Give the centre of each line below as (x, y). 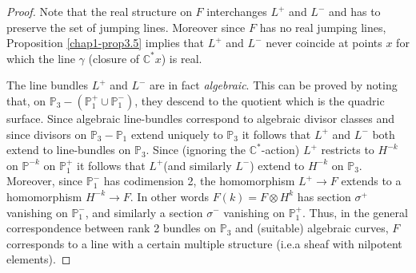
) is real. (182, 58)
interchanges (237, 11)
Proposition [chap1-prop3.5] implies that (106, 43)
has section (324, 196)
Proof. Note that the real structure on (99, 11)
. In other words (169, 196)
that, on (26, 100)
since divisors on (47, 134)
